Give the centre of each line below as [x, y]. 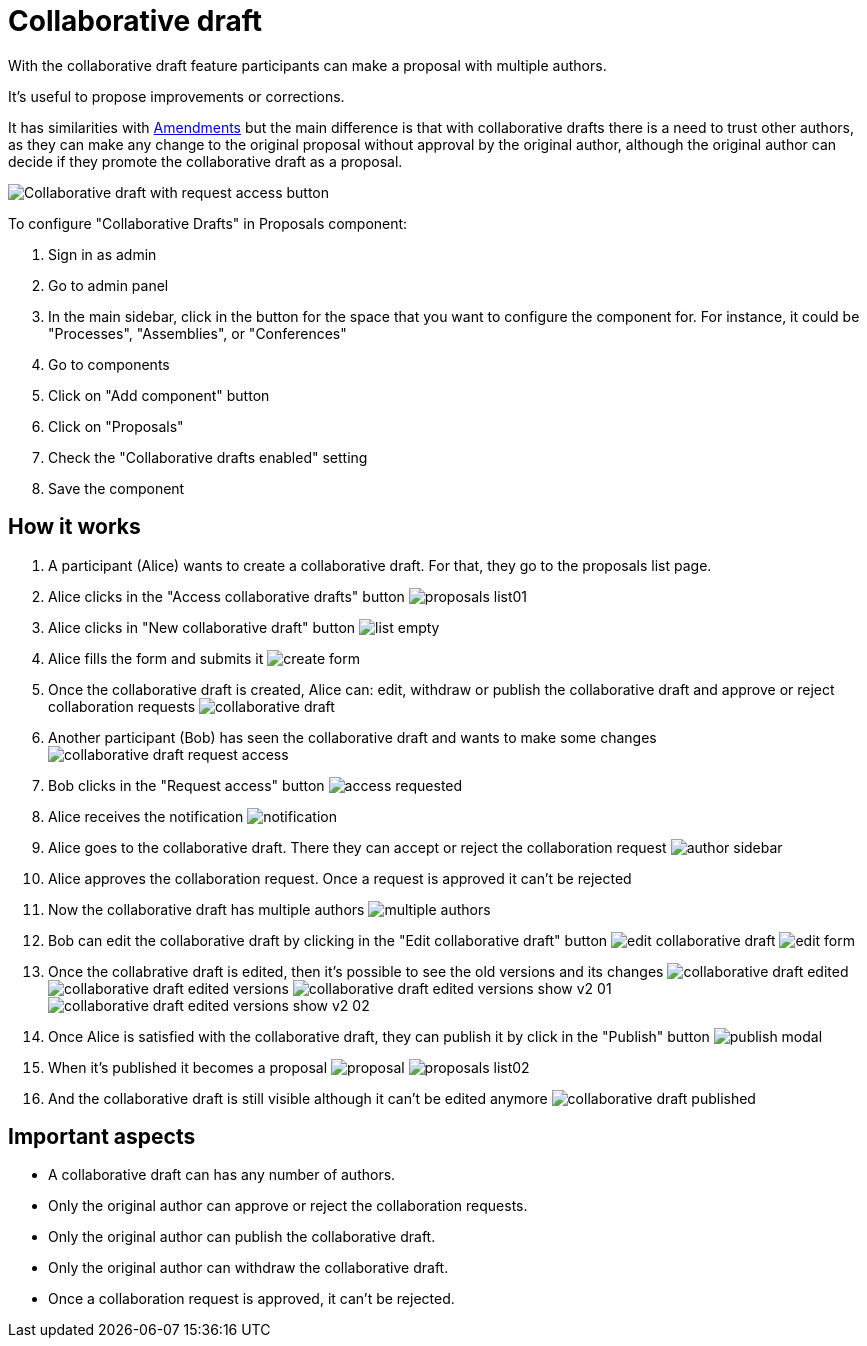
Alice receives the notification [146, 816]
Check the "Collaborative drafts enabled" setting [208, 457]
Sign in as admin [102, 254]
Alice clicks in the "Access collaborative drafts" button [226, 596]
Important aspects [102, 1137]
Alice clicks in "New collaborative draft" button [202, 627]
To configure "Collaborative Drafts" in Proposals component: [208, 223]
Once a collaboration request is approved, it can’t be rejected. [251, 1299]
